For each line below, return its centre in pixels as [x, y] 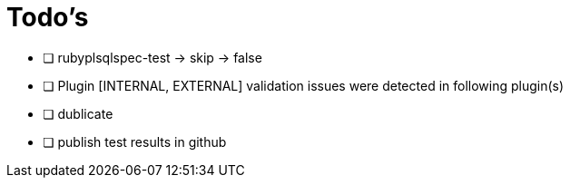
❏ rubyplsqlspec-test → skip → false [152, 57]
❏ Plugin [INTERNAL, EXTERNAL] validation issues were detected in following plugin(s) [304, 85]
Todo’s [48, 17]
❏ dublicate [78, 113]
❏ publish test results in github [135, 141]
